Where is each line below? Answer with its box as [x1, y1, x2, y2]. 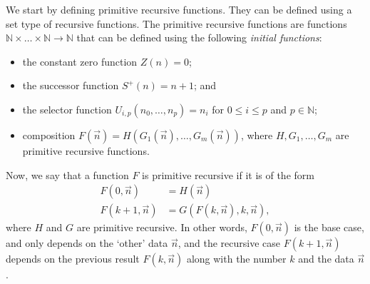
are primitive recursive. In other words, [76, 220, 247, 235]
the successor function [22, 78, 119, 93]
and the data [298, 251, 354, 266]
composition [22, 127, 76, 142]
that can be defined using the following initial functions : [76, 30, 322, 45]
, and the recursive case [178, 235, 281, 250]
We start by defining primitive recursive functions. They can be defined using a [6, 2, 352, 16]
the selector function [22, 101, 112, 116]
